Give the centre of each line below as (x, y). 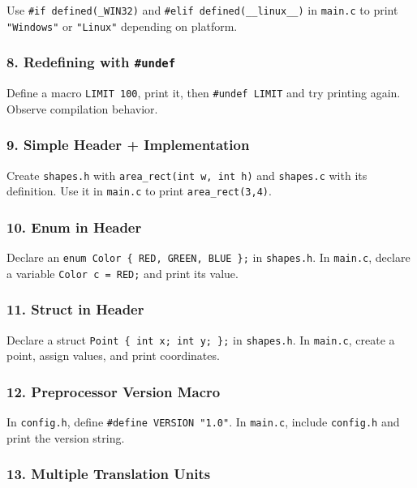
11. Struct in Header (75, 309)
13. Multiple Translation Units (109, 474)
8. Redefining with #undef (91, 62)
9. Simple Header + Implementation (128, 145)
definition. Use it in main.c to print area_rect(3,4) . (139, 191)
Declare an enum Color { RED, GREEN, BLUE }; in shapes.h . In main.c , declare (208, 257)
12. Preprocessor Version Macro (114, 391)
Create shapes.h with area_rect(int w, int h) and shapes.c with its (187, 175)
